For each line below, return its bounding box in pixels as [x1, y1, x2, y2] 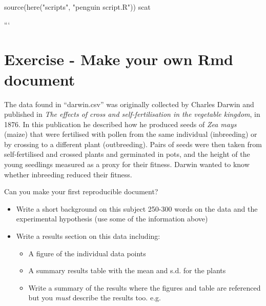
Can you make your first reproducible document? [4, 186, 158, 197]
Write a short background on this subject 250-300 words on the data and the [16, 203, 258, 214]
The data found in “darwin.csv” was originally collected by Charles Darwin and [4, 98, 254, 109]
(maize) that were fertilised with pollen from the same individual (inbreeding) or [4, 129, 257, 139]
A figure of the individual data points [28, 248, 146, 258]
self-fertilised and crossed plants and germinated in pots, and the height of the [4, 149, 250, 159]
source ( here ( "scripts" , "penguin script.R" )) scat [4, 2, 151, 12]
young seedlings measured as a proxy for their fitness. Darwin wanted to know [4, 159, 250, 170]
